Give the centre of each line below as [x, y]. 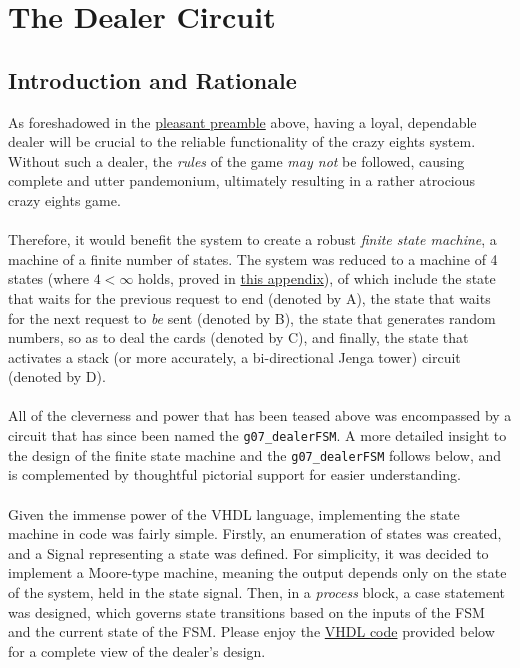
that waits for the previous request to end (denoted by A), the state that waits [249, 297]
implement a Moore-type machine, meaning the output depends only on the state [257, 572]
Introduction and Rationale [152, 79]
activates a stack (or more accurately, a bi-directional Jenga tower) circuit [234, 356]
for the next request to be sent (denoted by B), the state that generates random [252, 317]
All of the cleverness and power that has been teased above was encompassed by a [260, 415]
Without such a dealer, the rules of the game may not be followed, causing [236, 160]
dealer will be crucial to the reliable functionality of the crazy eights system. [242, 141]
